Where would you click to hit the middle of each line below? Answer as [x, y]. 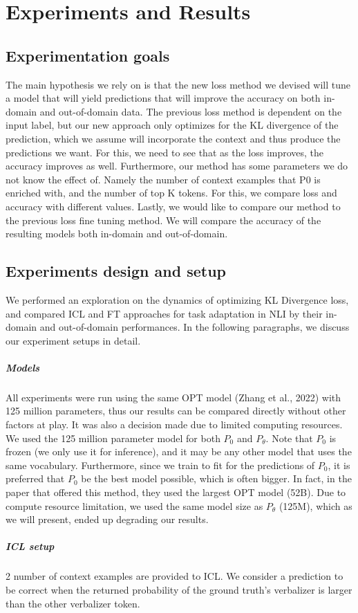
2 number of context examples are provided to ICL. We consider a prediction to [175, 576]
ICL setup [30, 546]
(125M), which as [315, 505]
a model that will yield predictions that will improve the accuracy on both [163, 98]
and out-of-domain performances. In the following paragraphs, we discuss [195, 327]
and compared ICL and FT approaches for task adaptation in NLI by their [164, 313]
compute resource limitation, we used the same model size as [134, 505]
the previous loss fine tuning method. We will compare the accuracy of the [163, 220]
